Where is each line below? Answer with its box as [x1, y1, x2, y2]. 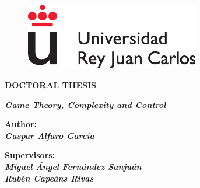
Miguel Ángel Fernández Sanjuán [5, 160, 142, 172]
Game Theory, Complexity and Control [5, 98, 166, 110]
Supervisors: [5, 149, 55, 161]
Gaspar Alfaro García [5, 129, 94, 141]
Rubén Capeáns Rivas [5, 172, 94, 184]
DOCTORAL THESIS [5, 78, 97, 90]
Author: [5, 118, 37, 130]
